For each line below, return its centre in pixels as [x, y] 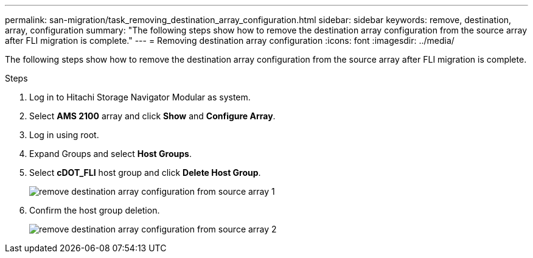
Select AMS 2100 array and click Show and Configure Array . [152, 116]
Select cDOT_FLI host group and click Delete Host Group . [145, 173]
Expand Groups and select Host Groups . [110, 154]
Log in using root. [64, 135]
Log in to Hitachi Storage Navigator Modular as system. [140, 97]
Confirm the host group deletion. [95, 210]
